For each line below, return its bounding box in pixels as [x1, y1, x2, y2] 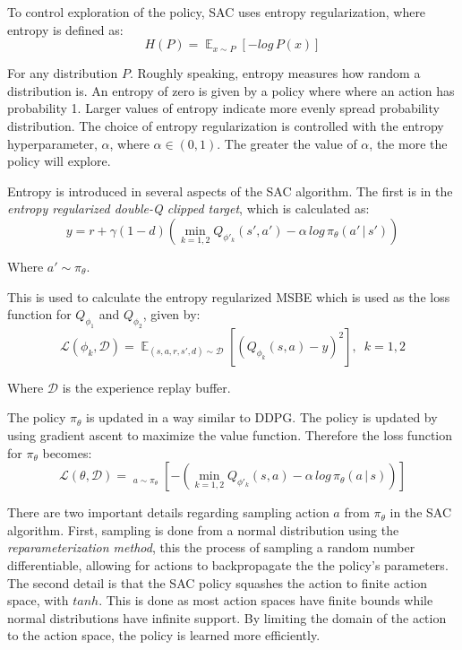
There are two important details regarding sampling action [7, 503, 329, 522]
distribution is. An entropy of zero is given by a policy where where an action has [7, 81, 455, 100]
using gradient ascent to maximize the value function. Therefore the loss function [7, 426, 453, 445]
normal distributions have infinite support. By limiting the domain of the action [7, 608, 447, 627]
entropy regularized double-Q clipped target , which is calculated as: [7, 199, 370, 218]
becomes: [42, 443, 92, 462]
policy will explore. [7, 152, 111, 170]
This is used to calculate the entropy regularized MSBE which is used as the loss [7, 287, 450, 306]
